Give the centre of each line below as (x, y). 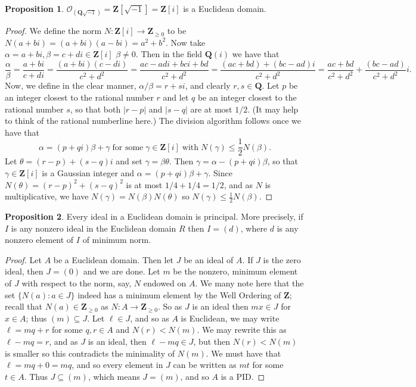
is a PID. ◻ (243, 376)
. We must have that (243, 353)
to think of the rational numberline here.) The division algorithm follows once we (153, 121)
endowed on (165, 283)
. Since (220, 173)
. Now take (186, 42)
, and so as (150, 318)
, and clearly (208, 85)
